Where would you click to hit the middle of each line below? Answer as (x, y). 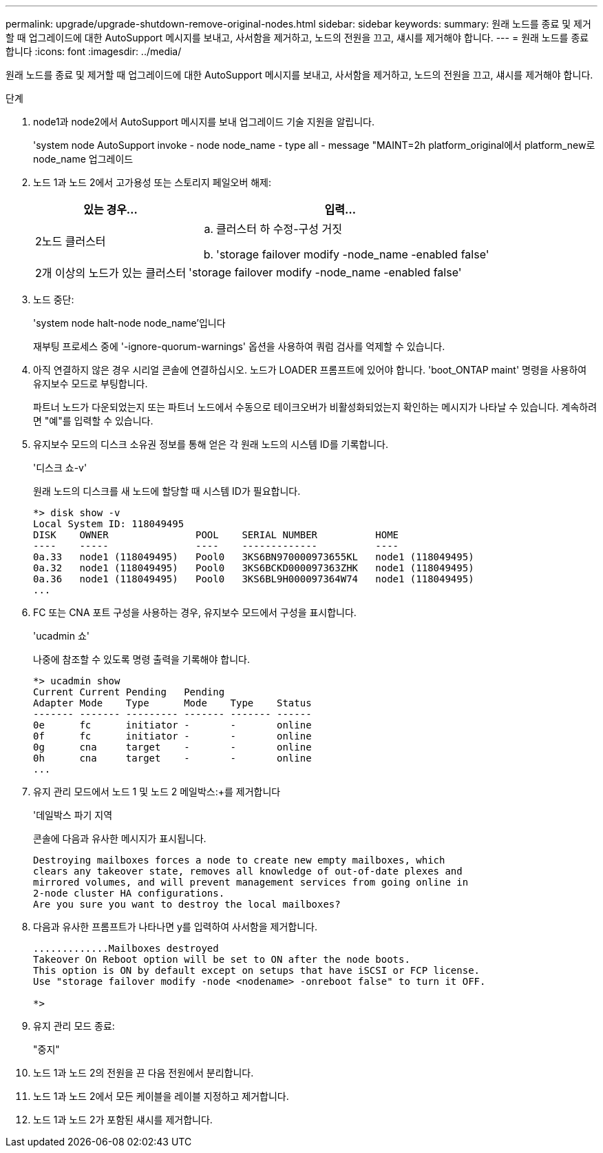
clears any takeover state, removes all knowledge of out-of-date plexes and (248, 871)
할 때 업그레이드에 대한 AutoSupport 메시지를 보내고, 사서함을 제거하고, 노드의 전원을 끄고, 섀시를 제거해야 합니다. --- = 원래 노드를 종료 (297, 38)
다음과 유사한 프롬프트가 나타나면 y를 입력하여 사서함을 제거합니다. (175, 927)
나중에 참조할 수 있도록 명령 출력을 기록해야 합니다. (141, 659)
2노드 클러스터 (71, 241)
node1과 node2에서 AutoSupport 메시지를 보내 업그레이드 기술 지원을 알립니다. (204, 122)
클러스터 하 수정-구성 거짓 (279, 229)
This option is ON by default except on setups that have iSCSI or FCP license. (257, 970)
